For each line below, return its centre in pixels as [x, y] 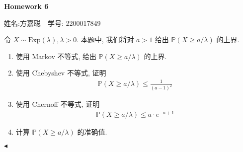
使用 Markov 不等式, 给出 [56, 56]
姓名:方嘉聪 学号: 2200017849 [52, 23]
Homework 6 [26, 6]
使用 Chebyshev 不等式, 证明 [61, 73]
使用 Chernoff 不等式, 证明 [58, 104]
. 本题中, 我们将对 [105, 39]
